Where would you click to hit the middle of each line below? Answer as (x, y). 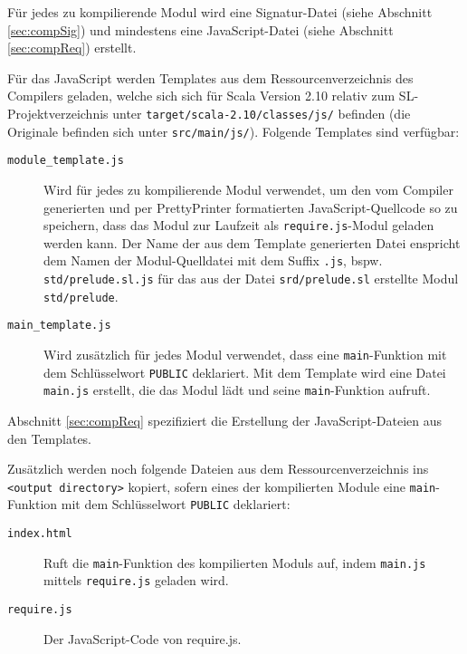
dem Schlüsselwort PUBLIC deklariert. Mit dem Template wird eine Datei (245, 372)
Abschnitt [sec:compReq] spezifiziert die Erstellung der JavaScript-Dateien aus (225, 420)
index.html (40, 534)
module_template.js (66, 161)
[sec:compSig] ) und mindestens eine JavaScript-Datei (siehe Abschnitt (200, 29)
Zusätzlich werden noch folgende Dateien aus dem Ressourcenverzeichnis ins (218, 469)
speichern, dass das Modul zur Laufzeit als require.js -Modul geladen (239, 225)
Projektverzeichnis (58, 113)
